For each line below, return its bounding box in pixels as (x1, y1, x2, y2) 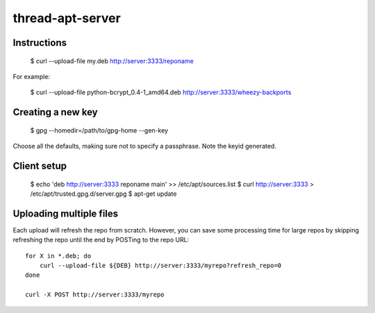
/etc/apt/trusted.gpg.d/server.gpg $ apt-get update (30, 189, 177, 198)
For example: (12, 72, 51, 81)
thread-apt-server (12, 10, 121, 26)
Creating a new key (12, 106, 98, 118)
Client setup (12, 160, 67, 171)
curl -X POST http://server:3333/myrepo (25, 291, 165, 298)
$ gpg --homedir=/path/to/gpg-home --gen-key (30, 126, 169, 135)
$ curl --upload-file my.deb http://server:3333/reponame (30, 56, 194, 65)
